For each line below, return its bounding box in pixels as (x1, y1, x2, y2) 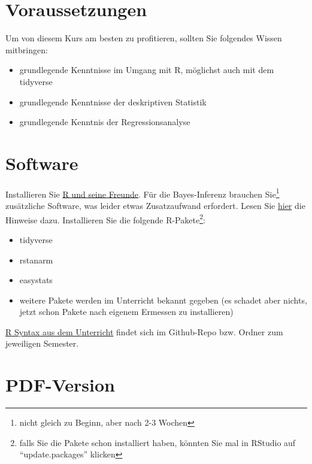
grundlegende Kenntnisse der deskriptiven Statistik (19, 95, 207, 108)
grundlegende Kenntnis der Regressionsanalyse (19, 116, 190, 128)
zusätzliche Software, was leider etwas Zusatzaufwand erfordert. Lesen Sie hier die (5, 199, 305, 212)
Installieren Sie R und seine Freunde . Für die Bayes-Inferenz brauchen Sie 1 (5, 186, 280, 200)
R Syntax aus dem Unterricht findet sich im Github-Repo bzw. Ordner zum (5, 325, 283, 338)
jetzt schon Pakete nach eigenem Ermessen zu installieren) (19, 305, 234, 318)
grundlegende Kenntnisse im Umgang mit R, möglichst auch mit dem (19, 63, 274, 76)
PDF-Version (5, 372, 116, 397)
